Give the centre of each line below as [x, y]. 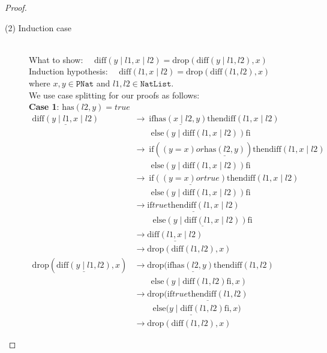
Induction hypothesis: [68, 71]
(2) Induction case [38, 27]
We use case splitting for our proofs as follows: [114, 95]
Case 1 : [44, 107]
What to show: [56, 59]
